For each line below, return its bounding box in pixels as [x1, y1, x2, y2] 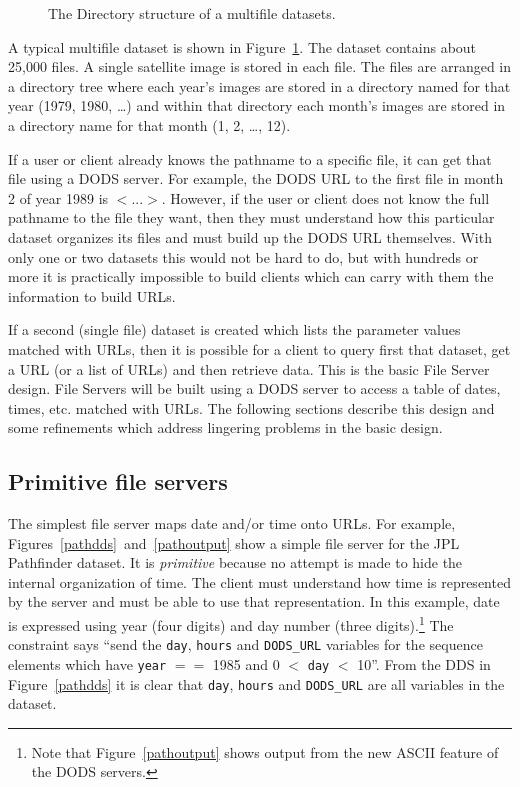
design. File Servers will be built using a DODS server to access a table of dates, [8, 378, 501, 399]
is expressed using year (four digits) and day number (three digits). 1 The [8, 612, 454, 635]
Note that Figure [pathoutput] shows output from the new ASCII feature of [31, 741, 499, 762]
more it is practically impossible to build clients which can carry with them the [8, 266, 494, 287]
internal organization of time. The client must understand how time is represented [8, 571, 511, 592]
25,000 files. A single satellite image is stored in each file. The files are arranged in [8, 56, 512, 77]
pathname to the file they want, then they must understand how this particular [8, 207, 495, 228]
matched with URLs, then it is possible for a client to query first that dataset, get [8, 338, 511, 359]
